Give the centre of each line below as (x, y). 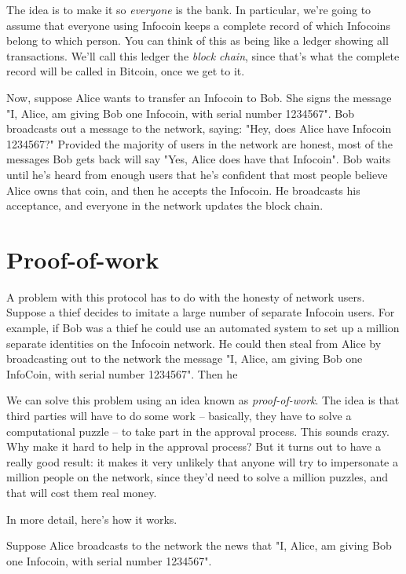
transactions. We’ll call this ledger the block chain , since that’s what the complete (203, 55)
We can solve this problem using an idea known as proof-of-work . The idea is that (203, 400)
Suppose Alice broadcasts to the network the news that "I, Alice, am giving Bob (199, 545)
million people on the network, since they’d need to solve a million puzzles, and (197, 477)
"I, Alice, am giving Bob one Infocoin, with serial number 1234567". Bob (181, 113)
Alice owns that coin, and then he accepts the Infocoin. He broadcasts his (183, 190)
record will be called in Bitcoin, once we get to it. (126, 71)
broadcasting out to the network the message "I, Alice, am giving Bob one (185, 358)
